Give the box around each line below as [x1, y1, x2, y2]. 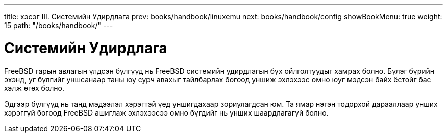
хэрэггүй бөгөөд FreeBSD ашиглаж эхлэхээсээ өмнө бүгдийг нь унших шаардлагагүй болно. [4, 108, 329, 117]
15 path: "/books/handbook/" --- [4, 21, 113, 30]
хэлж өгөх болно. [4, 83, 65, 93]
